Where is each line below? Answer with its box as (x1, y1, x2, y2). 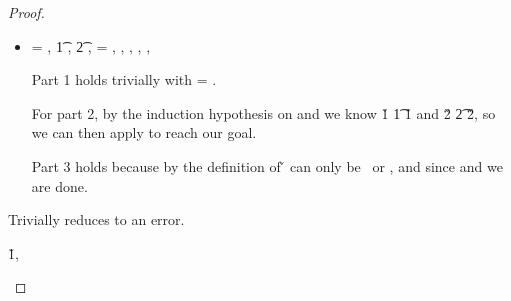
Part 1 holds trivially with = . (31, 69, 217, 90)
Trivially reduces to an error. (8, 209, 185, 230)
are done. (31, 175, 88, 196)
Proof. (8, 2, 45, 22)
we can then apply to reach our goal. (31, 122, 257, 143)
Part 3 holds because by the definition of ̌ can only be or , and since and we (31, 155, 503, 176)
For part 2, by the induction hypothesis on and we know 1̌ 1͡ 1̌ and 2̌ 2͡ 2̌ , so (31, 102, 496, 123)
